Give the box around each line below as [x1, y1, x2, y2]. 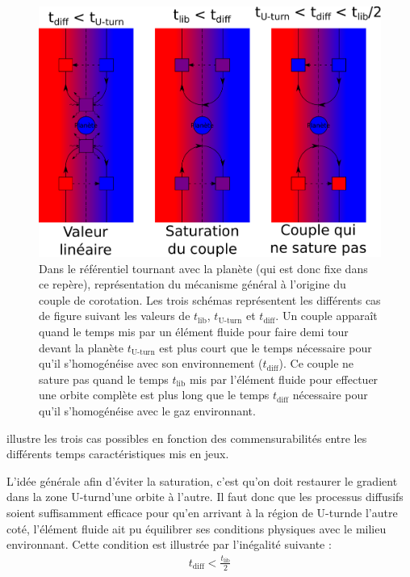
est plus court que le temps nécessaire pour [159, 339, 372, 356]
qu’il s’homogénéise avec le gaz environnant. [39, 402, 256, 419]
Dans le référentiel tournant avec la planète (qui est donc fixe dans [39, 259, 368, 276]
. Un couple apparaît [275, 307, 378, 324]
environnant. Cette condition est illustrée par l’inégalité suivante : [6, 536, 332, 553]
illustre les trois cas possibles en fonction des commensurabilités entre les [6, 429, 367, 446]
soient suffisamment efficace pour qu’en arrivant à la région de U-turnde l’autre [6, 503, 398, 520]
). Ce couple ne [278, 355, 354, 372]
